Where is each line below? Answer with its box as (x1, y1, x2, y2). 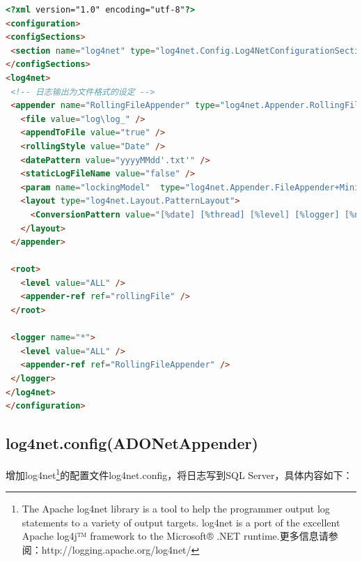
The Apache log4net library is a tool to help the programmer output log (22, 501, 330, 516)
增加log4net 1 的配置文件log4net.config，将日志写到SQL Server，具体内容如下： (6, 466, 353, 482)
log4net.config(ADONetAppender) (6, 432, 258, 454)
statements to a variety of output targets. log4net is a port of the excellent (22, 515, 340, 529)
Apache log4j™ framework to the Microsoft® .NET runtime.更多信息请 (22, 529, 329, 543)
